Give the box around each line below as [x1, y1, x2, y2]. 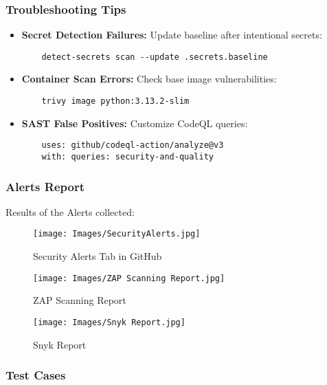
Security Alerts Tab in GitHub [33, 249, 162, 263]
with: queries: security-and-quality [41, 151, 214, 162]
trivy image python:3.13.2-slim [41, 96, 190, 107]
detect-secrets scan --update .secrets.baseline [41, 52, 268, 62]
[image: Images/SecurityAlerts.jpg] [33, 229, 201, 239]
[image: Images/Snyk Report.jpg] [33, 317, 185, 327]
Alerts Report [5, 177, 85, 195]
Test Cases [5, 366, 66, 384]
